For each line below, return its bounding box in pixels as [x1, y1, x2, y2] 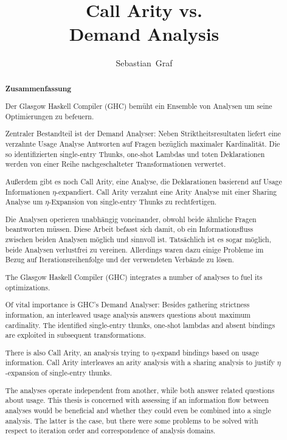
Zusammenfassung [5, 83, 72, 94]
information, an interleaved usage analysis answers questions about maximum [5, 309, 251, 320]
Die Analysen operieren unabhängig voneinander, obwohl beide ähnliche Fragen [5, 214, 257, 224]
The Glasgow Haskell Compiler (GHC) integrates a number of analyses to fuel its [5, 272, 263, 282]
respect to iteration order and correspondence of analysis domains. [5, 425, 216, 436]
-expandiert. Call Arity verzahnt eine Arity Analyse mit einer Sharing [56, 186, 277, 197]
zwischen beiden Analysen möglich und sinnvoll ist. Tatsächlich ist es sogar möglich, [5, 234, 271, 245]
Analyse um [5, 197, 43, 207]
